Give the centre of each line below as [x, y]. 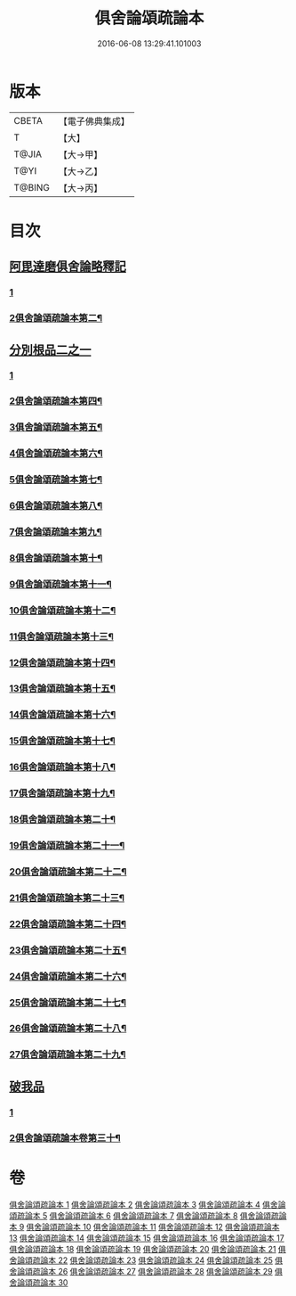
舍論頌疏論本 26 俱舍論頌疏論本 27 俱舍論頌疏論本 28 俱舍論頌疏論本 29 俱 [146, 1271]
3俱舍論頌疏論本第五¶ [56, 427]
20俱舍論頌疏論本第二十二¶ [68, 872]
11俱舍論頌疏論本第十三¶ [61, 636]
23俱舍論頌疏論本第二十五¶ [68, 950]
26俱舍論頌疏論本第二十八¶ [68, 1029]
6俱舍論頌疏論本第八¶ [56, 506]
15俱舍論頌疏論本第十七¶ [62, 741]
